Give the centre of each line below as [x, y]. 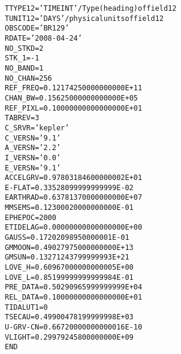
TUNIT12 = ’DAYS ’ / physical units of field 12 [84, 18]
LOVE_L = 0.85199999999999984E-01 [69, 277]
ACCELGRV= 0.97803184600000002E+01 [74, 178]
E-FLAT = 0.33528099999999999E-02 [69, 187]
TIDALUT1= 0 [26, 307]
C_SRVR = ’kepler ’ [37, 128]
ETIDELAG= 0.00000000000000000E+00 [74, 228]
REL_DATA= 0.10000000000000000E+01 [74, 297]
